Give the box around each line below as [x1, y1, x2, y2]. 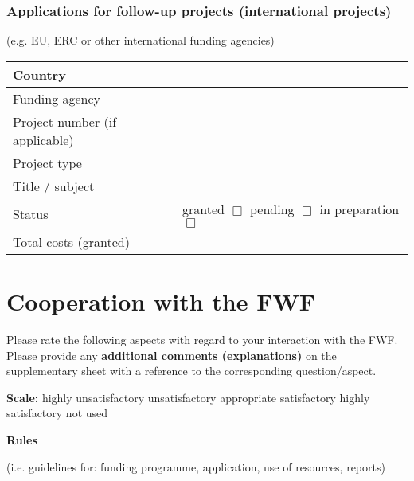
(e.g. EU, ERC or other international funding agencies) [6, 32, 275, 49]
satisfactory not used [6, 405, 108, 421]
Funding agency [13, 88, 101, 108]
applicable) [13, 130, 74, 149]
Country [13, 65, 66, 84]
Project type [13, 153, 82, 172]
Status [13, 204, 49, 223]
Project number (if [13, 111, 117, 131]
